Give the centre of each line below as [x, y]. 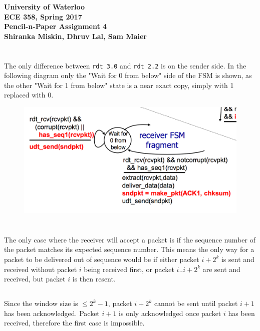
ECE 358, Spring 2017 [43, 16]
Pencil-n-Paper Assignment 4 [56, 26]
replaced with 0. [29, 95]
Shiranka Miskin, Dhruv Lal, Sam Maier [75, 36]
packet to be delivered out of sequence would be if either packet [102, 259]
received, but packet [35, 279]
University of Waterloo [45, 6]
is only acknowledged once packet [170, 313]
